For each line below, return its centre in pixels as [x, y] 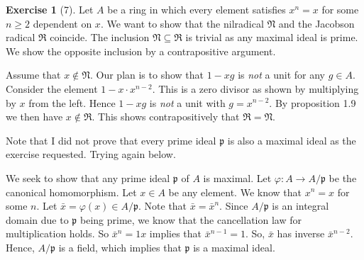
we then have [34, 117]
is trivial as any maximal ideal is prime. [272, 37]
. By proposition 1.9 [313, 102]
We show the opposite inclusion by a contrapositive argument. [141, 51]
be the [343, 177]
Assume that [33, 75]
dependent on [62, 23]
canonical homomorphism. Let [71, 192]
